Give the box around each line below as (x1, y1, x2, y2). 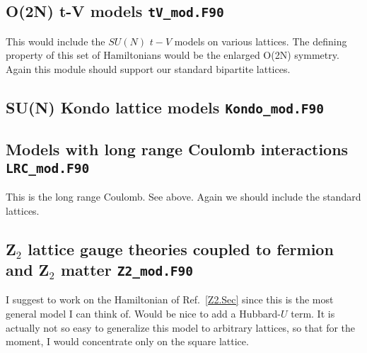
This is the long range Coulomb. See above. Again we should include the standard (6, 189, 361, 204)
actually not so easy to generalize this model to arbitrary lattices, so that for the (6, 320, 356, 335)
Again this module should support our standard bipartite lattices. (6, 61, 291, 76)
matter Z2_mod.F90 (60, 259, 194, 281)
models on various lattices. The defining (174, 33, 347, 48)
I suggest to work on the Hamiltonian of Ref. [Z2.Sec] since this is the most (6, 292, 334, 307)
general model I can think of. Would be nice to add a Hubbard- (6, 306, 281, 321)
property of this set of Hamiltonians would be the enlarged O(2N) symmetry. (6, 47, 339, 62)
